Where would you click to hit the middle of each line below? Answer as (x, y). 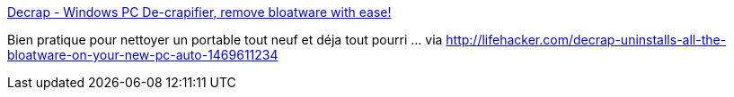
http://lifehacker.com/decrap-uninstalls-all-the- (586, 40)
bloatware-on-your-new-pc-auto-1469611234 (143, 55)
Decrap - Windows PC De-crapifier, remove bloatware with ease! (199, 12)
